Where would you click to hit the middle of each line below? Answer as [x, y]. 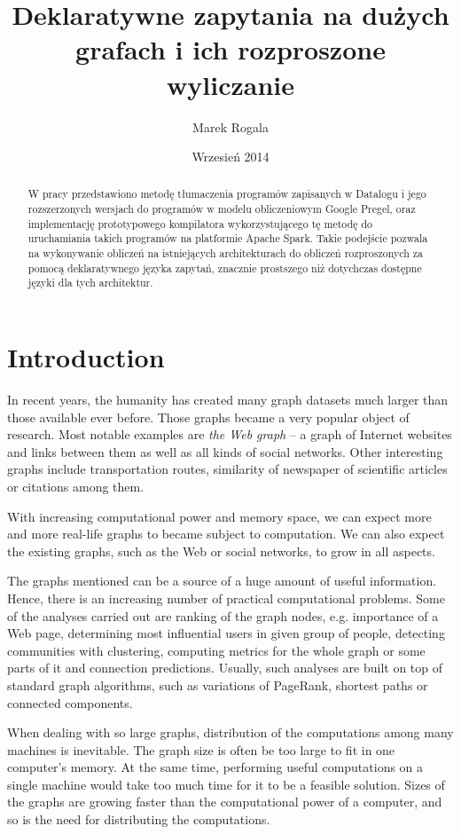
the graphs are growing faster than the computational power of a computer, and [225, 802]
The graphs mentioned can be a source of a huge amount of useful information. [222, 581]
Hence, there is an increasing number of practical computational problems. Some [226, 598]
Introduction [86, 357]
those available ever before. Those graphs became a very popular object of [208, 417]
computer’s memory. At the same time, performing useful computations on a [215, 767]
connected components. [70, 702]
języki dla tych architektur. [90, 283]
